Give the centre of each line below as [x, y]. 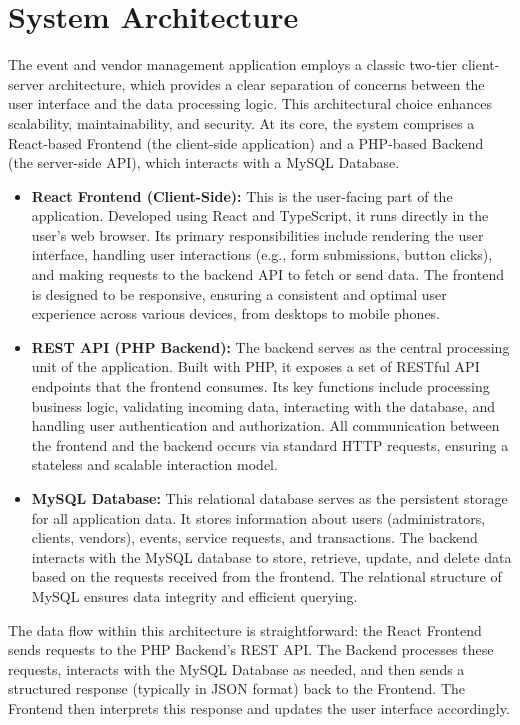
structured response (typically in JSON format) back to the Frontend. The [237, 688]
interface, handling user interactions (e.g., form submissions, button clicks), [262, 254]
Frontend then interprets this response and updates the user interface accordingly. [259, 707]
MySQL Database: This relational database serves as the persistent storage [269, 498]
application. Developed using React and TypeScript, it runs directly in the [260, 215]
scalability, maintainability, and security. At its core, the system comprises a [241, 122]
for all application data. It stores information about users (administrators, [258, 517]
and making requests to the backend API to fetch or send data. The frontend [268, 274]
